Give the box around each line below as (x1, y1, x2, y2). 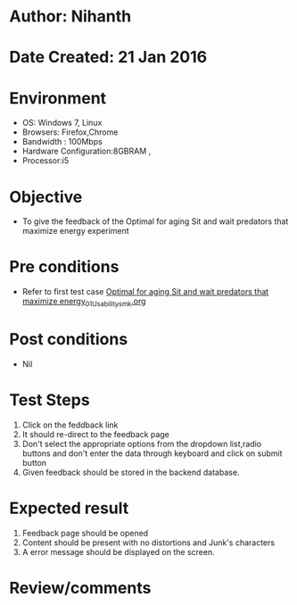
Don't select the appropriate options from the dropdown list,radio (21, 438, 262, 449)
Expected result (9, 498, 129, 518)
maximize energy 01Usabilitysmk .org (21, 296, 146, 309)
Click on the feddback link (21, 419, 119, 430)
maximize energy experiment (21, 226, 129, 236)
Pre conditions (9, 257, 120, 278)
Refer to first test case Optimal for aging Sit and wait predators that (21, 286, 269, 297)
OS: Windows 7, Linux (21, 118, 103, 128)
